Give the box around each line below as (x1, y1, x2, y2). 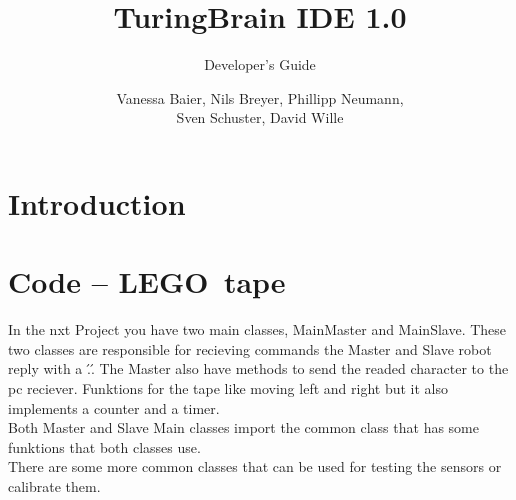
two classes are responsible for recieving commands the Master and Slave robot (8, 338, 492, 359)
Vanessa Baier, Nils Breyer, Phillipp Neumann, (116, 87, 404, 108)
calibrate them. (8, 475, 101, 496)
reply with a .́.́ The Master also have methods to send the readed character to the (8, 358, 509, 379)
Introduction (8, 182, 186, 223)
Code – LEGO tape (8, 261, 286, 302)
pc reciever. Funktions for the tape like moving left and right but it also (8, 378, 448, 398)
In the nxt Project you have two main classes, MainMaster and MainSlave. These (8, 319, 507, 340)
